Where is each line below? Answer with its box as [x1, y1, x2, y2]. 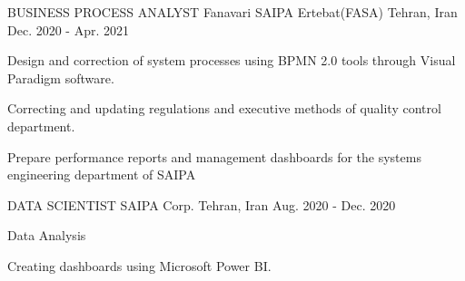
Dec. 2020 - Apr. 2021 [7, 20, 129, 39]
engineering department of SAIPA [7, 165, 196, 184]
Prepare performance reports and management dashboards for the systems [7, 147, 421, 166]
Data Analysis [7, 226, 86, 245]
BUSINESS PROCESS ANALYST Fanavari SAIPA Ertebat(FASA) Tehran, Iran [7, 3, 458, 21]
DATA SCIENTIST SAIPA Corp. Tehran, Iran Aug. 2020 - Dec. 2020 [7, 195, 396, 214]
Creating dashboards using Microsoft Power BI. [7, 256, 272, 275]
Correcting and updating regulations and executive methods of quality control [7, 99, 441, 118]
